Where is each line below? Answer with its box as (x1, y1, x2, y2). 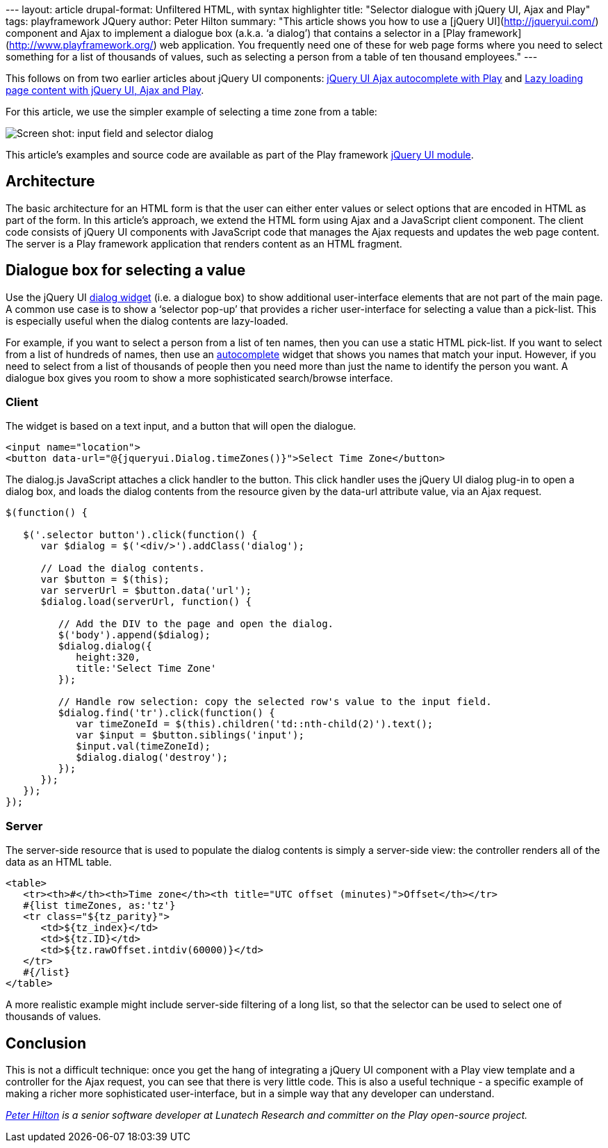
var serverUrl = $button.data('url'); (40, 585, 252, 597)
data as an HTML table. (6, 856, 112, 868)
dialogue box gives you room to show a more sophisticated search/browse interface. (6, 371, 393, 384)
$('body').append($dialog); (58, 629, 211, 641)
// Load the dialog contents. (40, 563, 205, 574)
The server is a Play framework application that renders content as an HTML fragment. (6, 237, 402, 250)
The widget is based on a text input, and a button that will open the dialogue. (6, 420, 356, 432)
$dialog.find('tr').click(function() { (58, 707, 275, 719)
